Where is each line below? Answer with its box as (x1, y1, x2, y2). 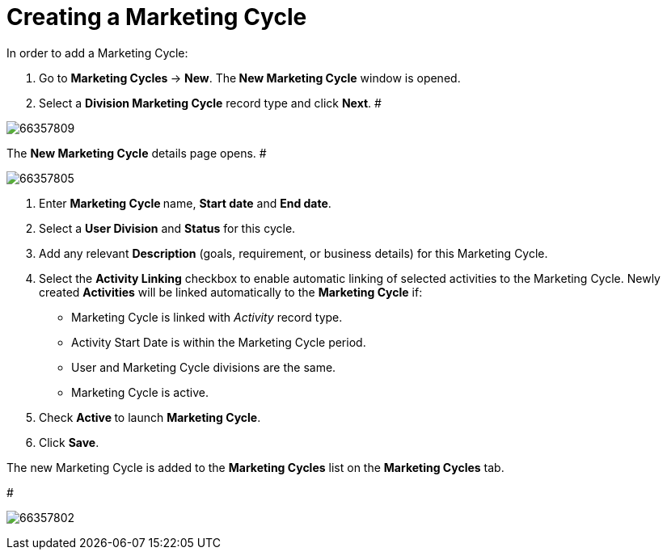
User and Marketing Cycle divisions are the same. (71, 360, 336, 374)
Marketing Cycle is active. (71, 385, 209, 399)
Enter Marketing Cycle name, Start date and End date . (39, 196, 331, 210)
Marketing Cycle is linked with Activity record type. (71, 310, 343, 324)
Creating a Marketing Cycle (6, 3, 307, 31)
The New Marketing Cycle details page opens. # (6, 145, 267, 160)
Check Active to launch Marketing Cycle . (39, 410, 261, 424)
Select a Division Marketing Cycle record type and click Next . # (39, 95, 382, 110)
